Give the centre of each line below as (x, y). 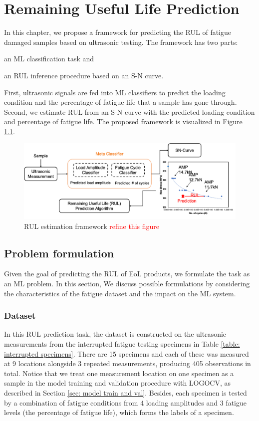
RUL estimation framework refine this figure (92, 226)
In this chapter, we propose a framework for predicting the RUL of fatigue (118, 32)
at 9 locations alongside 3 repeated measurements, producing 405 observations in (128, 363)
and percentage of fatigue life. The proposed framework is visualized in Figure (123, 121)
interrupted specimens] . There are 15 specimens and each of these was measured (127, 353)
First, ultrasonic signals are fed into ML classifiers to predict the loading (115, 92)
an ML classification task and (49, 59)
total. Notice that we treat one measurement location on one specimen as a (119, 373)
